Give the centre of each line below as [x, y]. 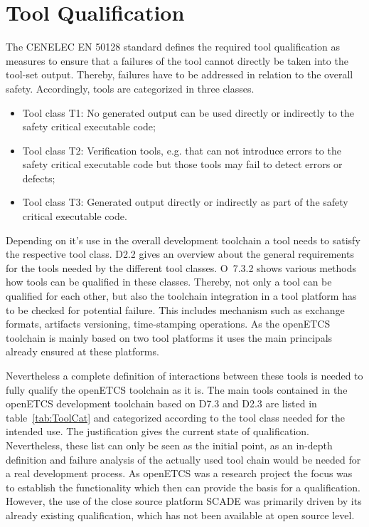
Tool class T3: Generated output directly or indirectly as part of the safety [185, 202]
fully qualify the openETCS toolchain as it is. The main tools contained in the [177, 389]
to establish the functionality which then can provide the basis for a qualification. [183, 487]
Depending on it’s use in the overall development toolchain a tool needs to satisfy [183, 240]
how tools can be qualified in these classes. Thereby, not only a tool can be [169, 282]
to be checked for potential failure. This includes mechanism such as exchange [175, 309]
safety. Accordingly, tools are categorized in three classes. [130, 88]
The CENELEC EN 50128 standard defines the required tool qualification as [173, 47]
